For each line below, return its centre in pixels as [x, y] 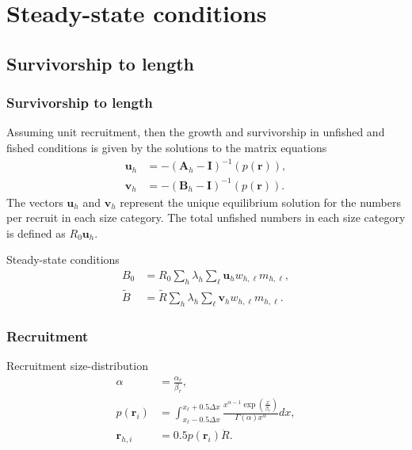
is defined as [36, 233]
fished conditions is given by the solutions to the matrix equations [167, 147]
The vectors [35, 202]
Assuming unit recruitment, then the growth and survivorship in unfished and [196, 132]
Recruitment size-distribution [77, 366]
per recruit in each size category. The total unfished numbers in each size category [206, 217]
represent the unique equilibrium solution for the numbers [260, 202]
